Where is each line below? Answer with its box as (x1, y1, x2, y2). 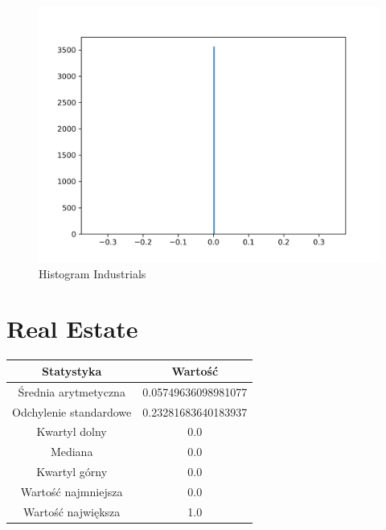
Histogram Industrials (39, 265, 146, 281)
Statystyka (41, 362, 102, 379)
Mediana (50, 443, 93, 460)
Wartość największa (23, 503, 121, 520)
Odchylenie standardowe (12, 403, 132, 420)
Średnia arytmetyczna (18, 383, 125, 400)
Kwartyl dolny (36, 423, 107, 440)
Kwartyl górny (36, 463, 108, 480)
